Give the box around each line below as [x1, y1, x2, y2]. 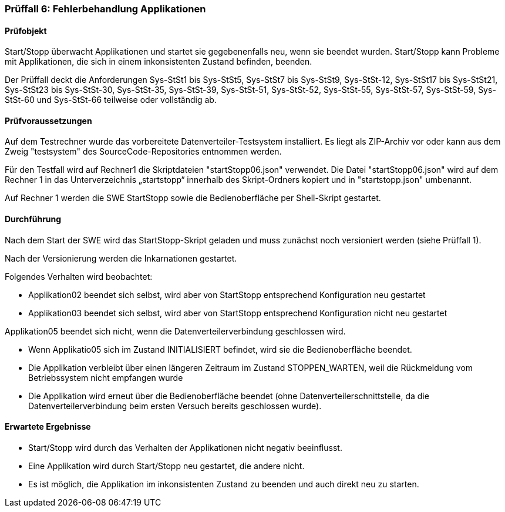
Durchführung [5, 214, 62, 225]
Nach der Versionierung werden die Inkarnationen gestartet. [5, 253, 237, 263]
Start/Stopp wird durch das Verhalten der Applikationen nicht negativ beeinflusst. [28, 442, 342, 453]
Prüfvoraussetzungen [5, 115, 92, 126]
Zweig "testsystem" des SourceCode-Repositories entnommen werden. [5, 146, 282, 157]
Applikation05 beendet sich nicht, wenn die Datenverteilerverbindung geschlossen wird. [5, 326, 346, 336]
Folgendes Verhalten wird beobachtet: [5, 271, 153, 282]
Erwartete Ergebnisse [5, 421, 91, 432]
